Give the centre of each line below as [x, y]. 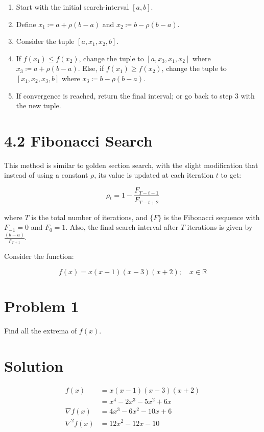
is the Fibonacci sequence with [212, 217]
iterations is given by [220, 227]
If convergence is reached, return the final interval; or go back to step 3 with [135, 95]
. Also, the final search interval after [122, 227]
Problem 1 [42, 306]
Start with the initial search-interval [73, 7]
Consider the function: [39, 256]
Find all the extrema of [41, 331]
